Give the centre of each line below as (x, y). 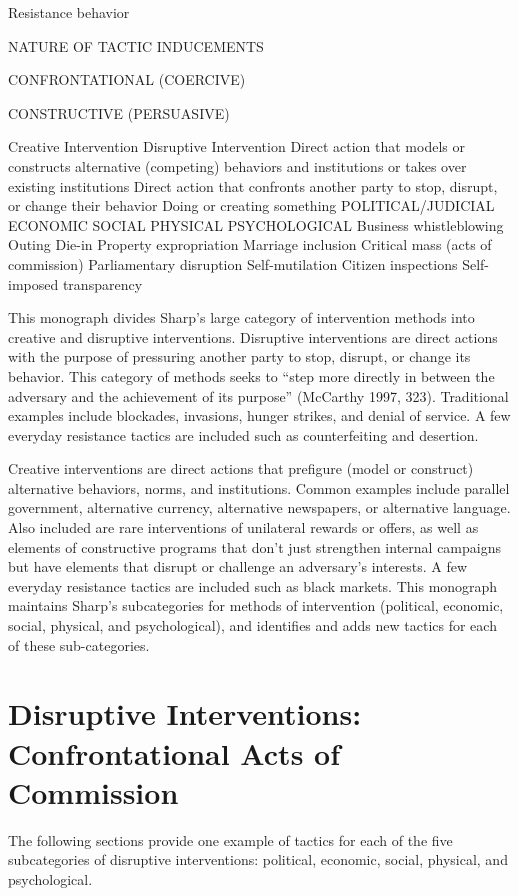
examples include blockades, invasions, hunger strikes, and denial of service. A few (259, 415)
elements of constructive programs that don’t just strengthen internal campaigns (254, 546)
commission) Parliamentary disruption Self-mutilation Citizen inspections (233, 263)
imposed (33, 283)
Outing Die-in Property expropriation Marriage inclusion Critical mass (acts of (250, 244)
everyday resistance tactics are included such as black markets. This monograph (253, 585)
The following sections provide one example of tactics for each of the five (230, 839)
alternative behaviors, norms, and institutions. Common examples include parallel (259, 487)
